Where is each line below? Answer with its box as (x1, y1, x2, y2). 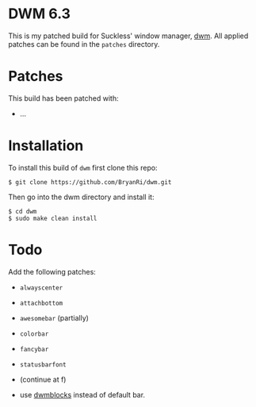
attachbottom (19, 299, 63, 307)
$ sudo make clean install (8, 214, 97, 222)
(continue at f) (19, 374, 67, 384)
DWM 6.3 (8, 5, 71, 23)
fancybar (19, 345, 49, 353)
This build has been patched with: (8, 93, 119, 103)
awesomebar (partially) (19, 313, 90, 322)
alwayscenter (19, 283, 63, 292)
